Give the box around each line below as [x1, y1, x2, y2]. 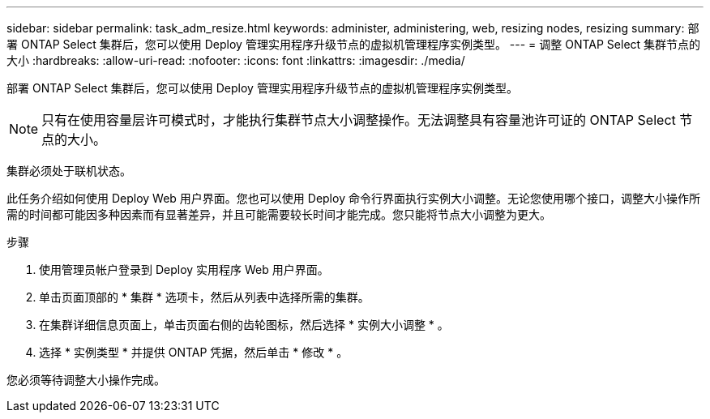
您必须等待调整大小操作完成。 [6, 373, 165, 387]
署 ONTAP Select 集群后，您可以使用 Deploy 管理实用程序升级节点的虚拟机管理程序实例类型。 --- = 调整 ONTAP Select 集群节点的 [6, 37, 701, 51]
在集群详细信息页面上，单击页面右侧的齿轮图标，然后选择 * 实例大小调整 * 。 [39, 318, 449, 331]
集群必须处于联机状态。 [6, 164, 131, 177]
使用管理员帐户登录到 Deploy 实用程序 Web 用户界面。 [39, 263, 329, 276]
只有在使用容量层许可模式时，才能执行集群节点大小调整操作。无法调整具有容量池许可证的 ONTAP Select [41, 112, 676, 128]
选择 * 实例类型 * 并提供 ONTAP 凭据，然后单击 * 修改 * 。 [39, 345, 349, 359]
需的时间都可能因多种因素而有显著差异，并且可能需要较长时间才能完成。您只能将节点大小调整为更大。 [6, 207, 551, 221]
